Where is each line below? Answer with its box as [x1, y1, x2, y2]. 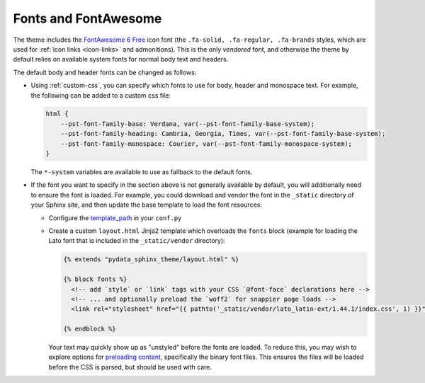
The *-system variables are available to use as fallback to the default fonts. [30, 168, 253, 176]
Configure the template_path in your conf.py [48, 213, 182, 222]
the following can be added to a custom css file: [30, 91, 171, 99]
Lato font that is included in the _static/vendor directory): [48, 236, 226, 245]
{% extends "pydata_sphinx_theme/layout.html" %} [63, 256, 239, 263]
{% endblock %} [63, 325, 116, 333]
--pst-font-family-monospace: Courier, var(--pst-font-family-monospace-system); [60, 139, 352, 148]
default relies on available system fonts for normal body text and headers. [13, 55, 229, 64]
